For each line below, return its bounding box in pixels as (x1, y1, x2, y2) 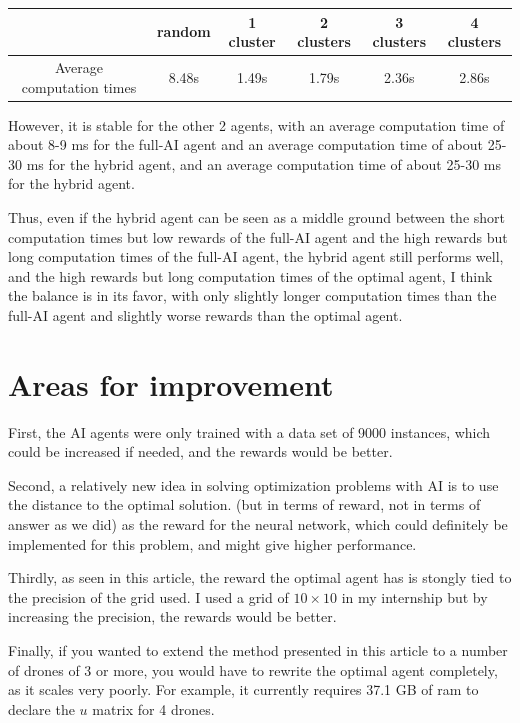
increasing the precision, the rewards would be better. (8, 606, 337, 627)
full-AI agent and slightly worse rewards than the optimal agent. (8, 304, 403, 325)
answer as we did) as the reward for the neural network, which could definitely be (8, 514, 508, 535)
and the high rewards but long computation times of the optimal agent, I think (8, 265, 493, 286)
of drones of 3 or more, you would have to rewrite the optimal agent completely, (8, 659, 498, 680)
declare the (8, 698, 75, 719)
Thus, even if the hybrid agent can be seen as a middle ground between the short (8, 207, 506, 227)
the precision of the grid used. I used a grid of (8, 586, 289, 607)
